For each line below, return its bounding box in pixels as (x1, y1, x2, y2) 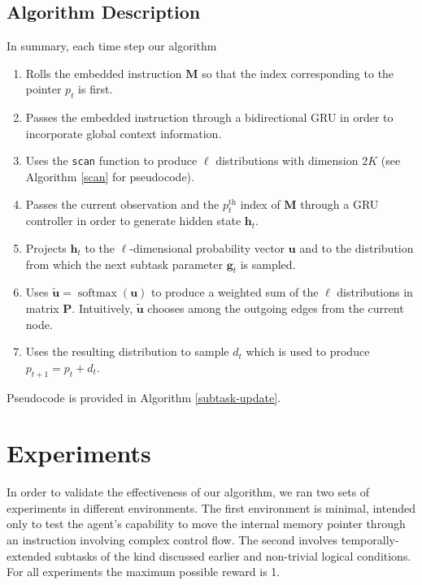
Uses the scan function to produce (25, 152, 198, 169)
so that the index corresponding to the (202, 64, 394, 81)
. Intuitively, (72, 300, 133, 316)
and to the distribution (299, 240, 414, 257)
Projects (25, 240, 67, 257)
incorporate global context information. (25, 124, 222, 141)
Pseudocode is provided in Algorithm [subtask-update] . (7, 388, 281, 405)
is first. (78, 80, 113, 97)
